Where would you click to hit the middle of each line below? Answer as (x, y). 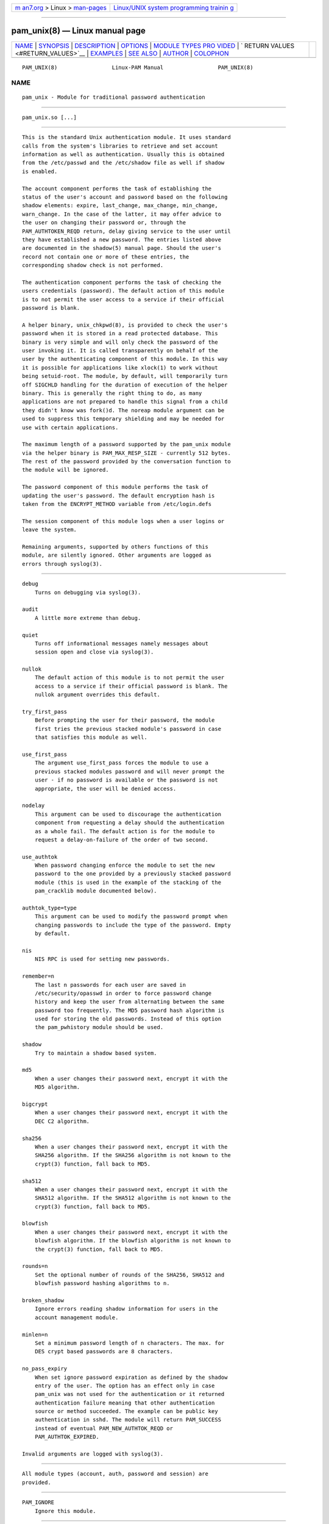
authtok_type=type (50, 908)
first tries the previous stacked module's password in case (128, 729)
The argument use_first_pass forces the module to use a (121, 763)
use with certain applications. (70, 427)
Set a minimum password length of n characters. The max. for (129, 1343)
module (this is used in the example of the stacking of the (128, 882)
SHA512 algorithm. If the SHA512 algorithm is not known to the (133, 1198)
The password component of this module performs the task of (115, 487)
